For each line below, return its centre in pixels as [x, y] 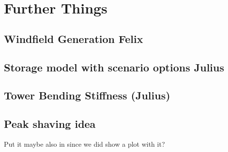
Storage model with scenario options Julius [114, 67]
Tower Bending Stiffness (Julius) [87, 95]
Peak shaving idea [50, 124]
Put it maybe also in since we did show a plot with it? [84, 144]
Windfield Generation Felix [74, 38]
